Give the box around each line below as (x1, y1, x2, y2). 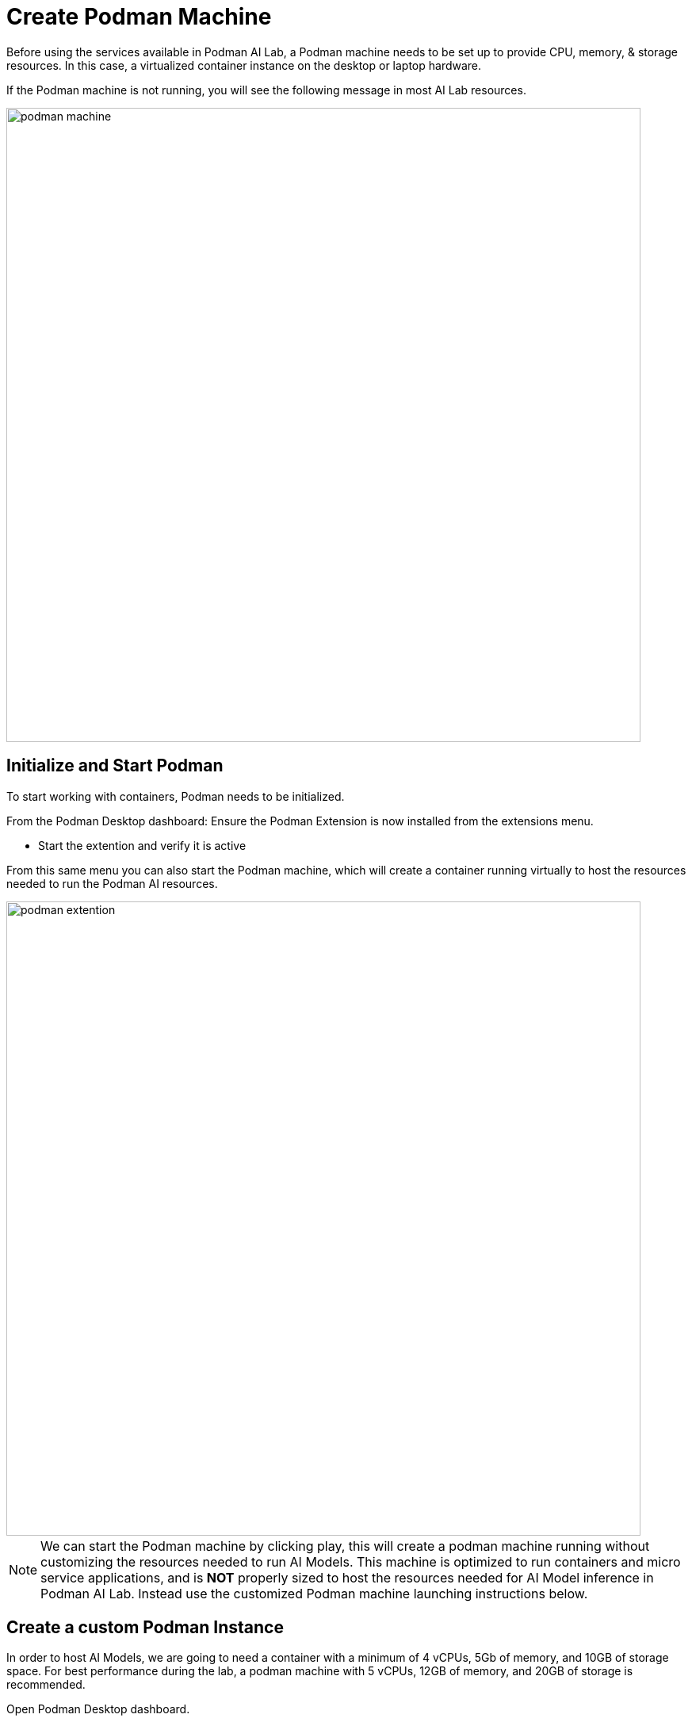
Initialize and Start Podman (6, 756, 224, 776)
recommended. (6, 1678, 86, 1692)
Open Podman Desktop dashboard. (6, 1702, 190, 1716)
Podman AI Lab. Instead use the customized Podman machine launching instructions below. (40, 1585, 588, 1601)
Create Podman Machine (6, 3, 272, 30)
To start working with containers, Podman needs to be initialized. (6, 789, 345, 803)
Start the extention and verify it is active (38, 838, 247, 852)
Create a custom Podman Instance (6, 1617, 284, 1638)
